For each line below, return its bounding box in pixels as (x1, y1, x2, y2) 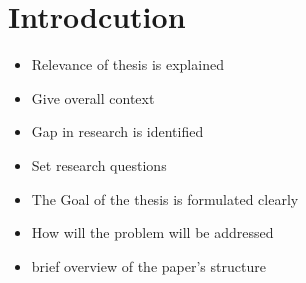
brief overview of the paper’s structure (31, 255, 266, 276)
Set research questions (31, 154, 167, 175)
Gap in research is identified (31, 121, 204, 142)
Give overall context (31, 87, 155, 108)
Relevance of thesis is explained (31, 54, 224, 75)
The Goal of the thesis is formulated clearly (31, 188, 299, 209)
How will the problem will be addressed (31, 222, 274, 243)
